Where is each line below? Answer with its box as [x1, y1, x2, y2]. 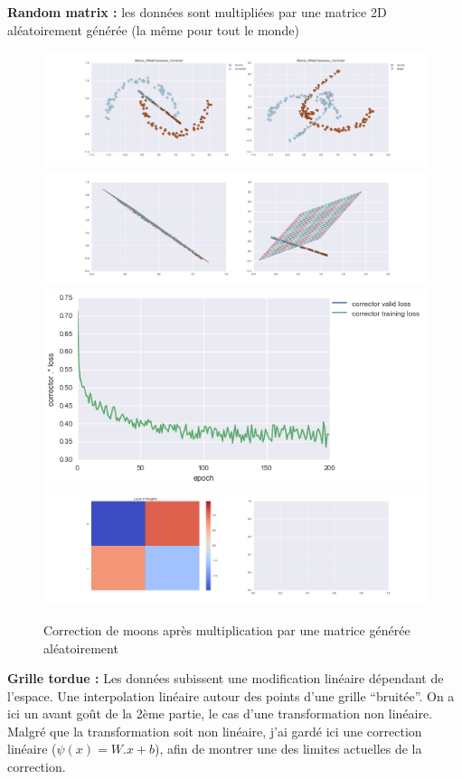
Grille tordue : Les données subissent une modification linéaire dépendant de [7, 669, 444, 688]
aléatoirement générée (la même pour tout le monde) [7, 20, 299, 39]
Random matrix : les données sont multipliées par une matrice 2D [7, 3, 387, 21]
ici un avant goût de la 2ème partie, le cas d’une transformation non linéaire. [7, 704, 433, 723]
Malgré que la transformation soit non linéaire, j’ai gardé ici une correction [7, 721, 422, 740]
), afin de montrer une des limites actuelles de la [155, 739, 422, 758]
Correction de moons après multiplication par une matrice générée [43, 620, 410, 639]
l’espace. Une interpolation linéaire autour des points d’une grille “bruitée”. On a [7, 686, 455, 705]
